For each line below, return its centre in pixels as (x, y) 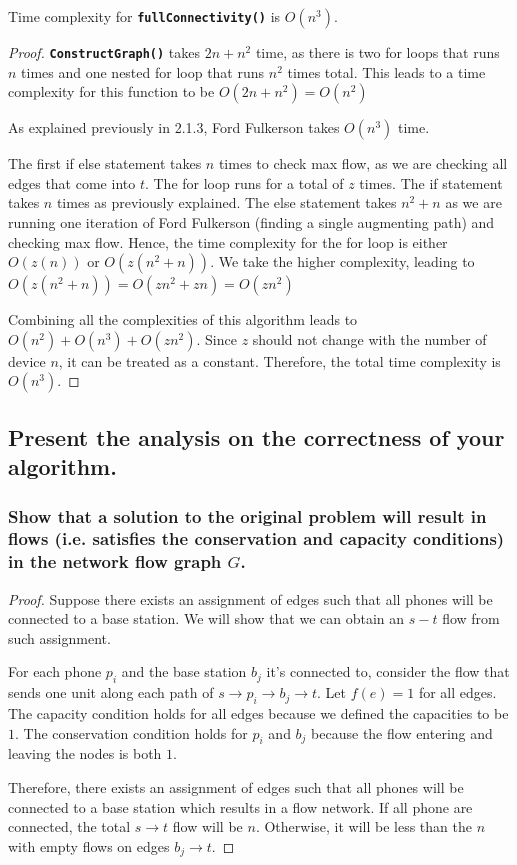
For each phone (55, 671)
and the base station (184, 671)
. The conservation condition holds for (131, 732)
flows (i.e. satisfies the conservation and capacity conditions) (256, 538)
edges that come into (72, 182)
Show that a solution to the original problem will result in (247, 515)
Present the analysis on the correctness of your (256, 436)
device (27, 360)
